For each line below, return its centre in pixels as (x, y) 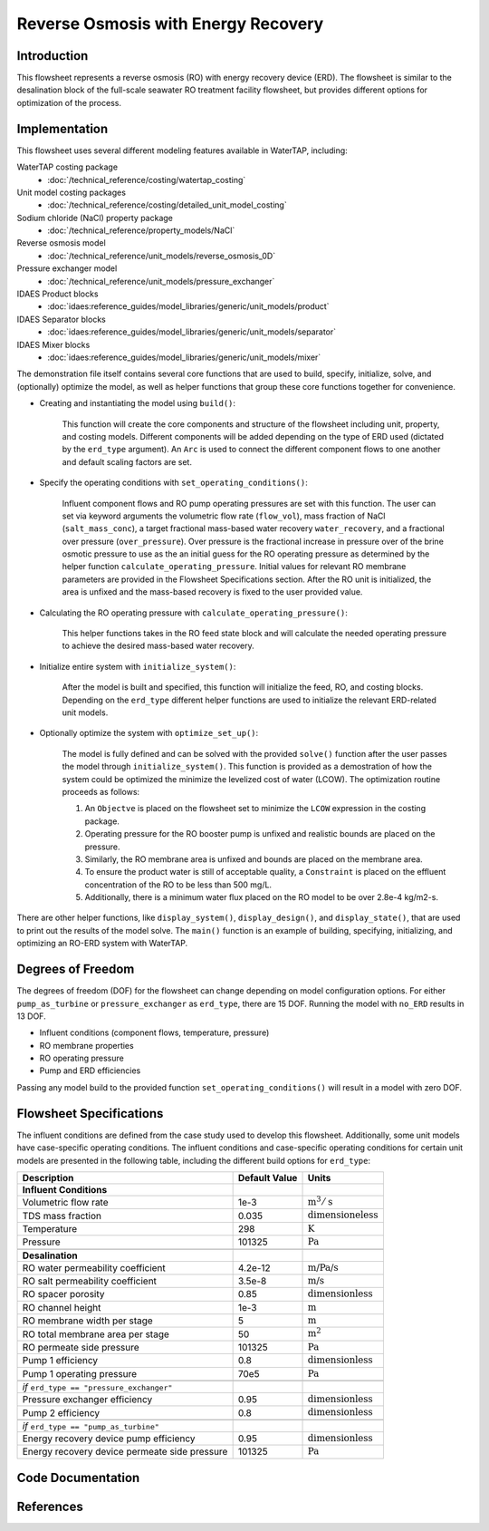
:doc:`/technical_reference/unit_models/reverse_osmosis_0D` (162, 256)
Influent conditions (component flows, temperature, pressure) (154, 1032)
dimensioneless (343, 1215)
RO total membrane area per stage (96, 1334)
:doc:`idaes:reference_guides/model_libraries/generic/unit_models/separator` (192, 332)
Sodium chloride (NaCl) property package (95, 218)
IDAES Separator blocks (61, 319)
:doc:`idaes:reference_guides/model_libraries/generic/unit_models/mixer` (184, 357)
